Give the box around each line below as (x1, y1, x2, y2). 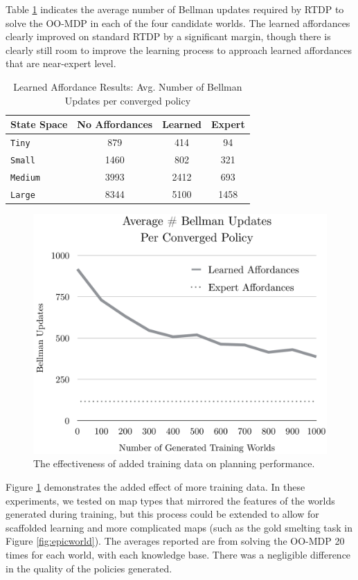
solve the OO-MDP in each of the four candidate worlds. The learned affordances (6, 15, 350, 30)
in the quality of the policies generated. (6, 561, 172, 575)
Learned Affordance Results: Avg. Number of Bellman (13, 79, 242, 93)
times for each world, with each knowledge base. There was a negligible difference (6, 547, 351, 562)
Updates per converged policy (64, 93, 191, 107)
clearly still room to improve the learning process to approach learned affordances (6, 42, 352, 57)
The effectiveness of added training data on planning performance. (33, 456, 315, 471)
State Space (10, 117, 68, 132)
